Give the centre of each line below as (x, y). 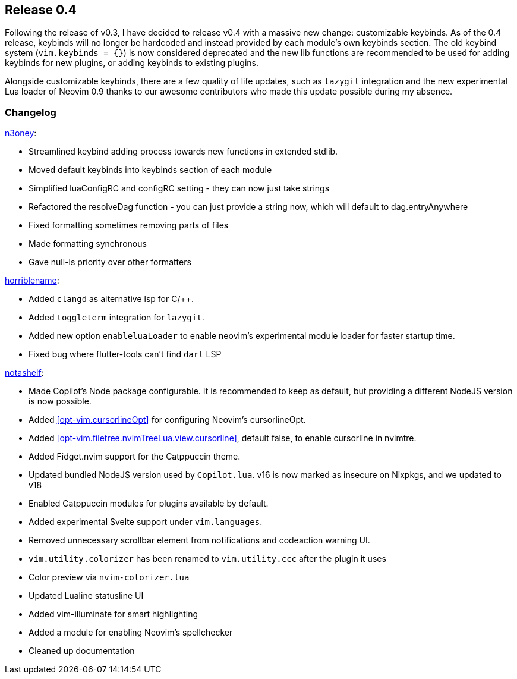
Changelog (31, 112)
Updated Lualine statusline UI (86, 596)
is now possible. (60, 401)
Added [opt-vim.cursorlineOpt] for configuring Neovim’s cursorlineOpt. (167, 420)
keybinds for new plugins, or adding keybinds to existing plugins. (132, 63)
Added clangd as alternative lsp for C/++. (111, 299)
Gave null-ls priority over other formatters (110, 262)
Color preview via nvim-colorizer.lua (109, 577)
